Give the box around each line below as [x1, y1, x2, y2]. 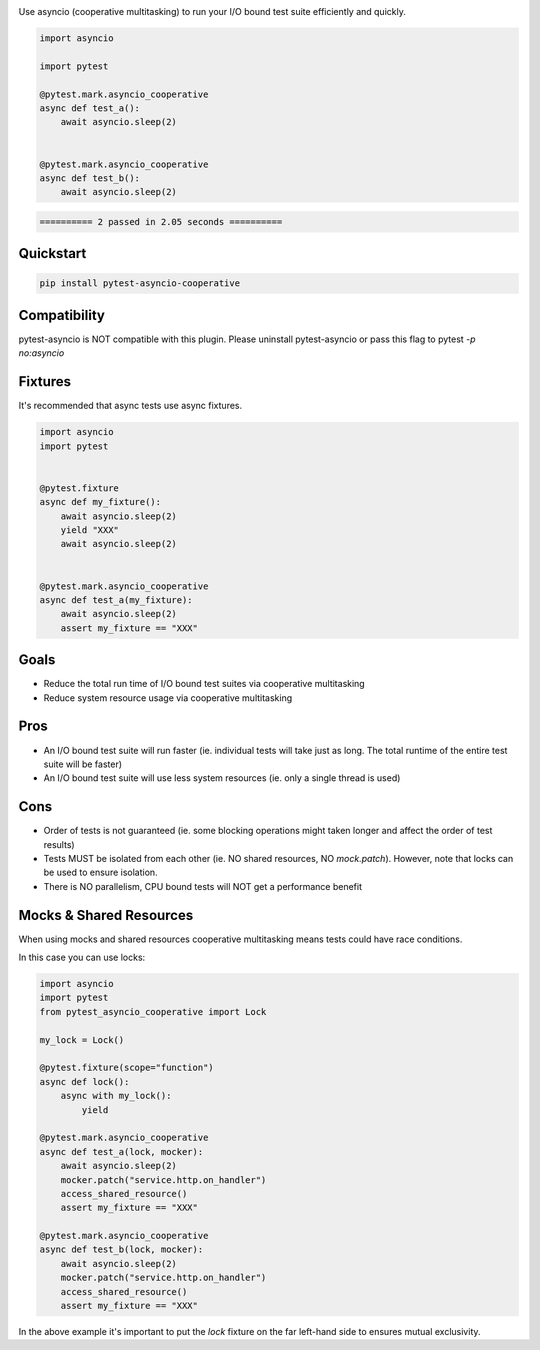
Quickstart [18, 245, 87, 262]
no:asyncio [18, 347, 65, 359]
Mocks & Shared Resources [18, 906, 194, 924]
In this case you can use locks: [18, 951, 146, 964]
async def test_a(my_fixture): [39, 594, 194, 605]
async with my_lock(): [60, 1090, 172, 1102]
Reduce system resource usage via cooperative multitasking [43, 691, 293, 704]
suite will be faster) [43, 758, 123, 770]
